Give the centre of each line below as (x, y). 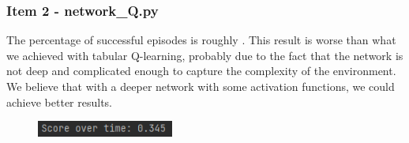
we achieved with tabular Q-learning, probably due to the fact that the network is (205, 55)
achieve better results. (59, 102)
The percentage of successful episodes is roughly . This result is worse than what (201, 40)
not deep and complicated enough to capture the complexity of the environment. (201, 71)
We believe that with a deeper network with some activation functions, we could (201, 86)
